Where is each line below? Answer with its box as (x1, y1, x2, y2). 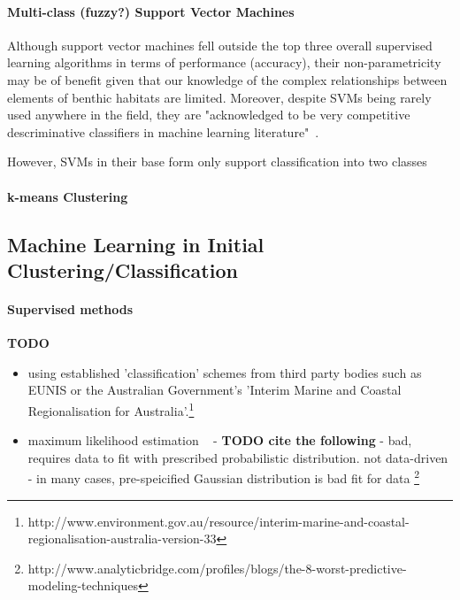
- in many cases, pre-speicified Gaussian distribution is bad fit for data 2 (27, 466, 419, 487)
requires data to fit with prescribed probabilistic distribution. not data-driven (27, 448, 448, 466)
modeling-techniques (27, 576, 138, 595)
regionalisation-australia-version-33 (27, 529, 217, 548)
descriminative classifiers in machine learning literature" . (7, 122, 319, 141)
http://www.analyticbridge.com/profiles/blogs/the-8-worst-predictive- (27, 558, 407, 577)
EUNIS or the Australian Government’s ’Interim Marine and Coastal (27, 381, 402, 399)
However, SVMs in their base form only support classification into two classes (7, 152, 427, 171)
